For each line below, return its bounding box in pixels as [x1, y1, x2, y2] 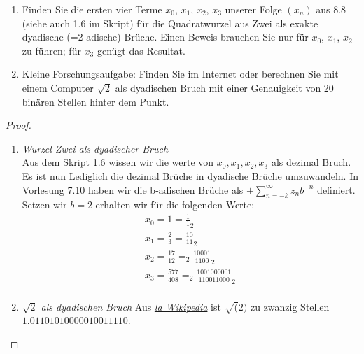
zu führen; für [22, 43, 81, 57]
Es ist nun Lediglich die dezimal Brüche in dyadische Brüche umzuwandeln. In [22, 168, 358, 183]
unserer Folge [225, 2, 282, 16]
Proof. [6, 118, 31, 132]
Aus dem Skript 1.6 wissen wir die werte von [22, 155, 214, 169]
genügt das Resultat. [97, 43, 185, 57]
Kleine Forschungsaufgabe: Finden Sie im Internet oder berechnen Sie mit [22, 66, 339, 81]
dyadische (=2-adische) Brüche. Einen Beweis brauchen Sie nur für [22, 29, 309, 44]
